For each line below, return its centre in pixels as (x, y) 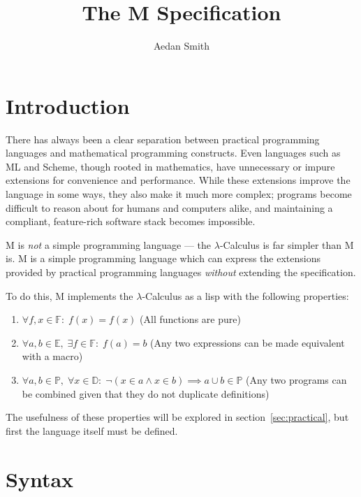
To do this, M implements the (69, 295)
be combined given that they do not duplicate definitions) (146, 393)
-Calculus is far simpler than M (287, 244)
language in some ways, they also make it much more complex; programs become (179, 194)
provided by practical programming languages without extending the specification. (181, 272)
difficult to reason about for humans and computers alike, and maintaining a (169, 207)
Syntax (40, 478)
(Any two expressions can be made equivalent (248, 342)
